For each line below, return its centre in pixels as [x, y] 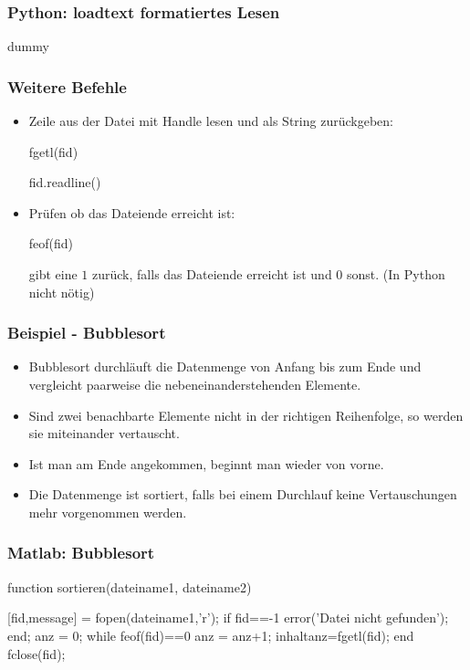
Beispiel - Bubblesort [87, 333]
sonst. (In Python [396, 274]
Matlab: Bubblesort [81, 553]
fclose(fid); [37, 653]
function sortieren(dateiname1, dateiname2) [130, 586]
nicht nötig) [62, 292]
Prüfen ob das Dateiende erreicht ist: [132, 212]
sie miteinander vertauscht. [104, 433]
